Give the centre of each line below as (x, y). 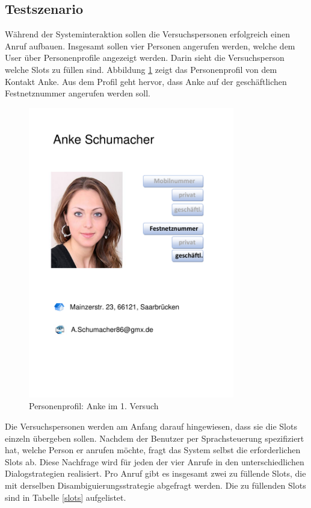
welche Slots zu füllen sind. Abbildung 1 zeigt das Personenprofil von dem (141, 69)
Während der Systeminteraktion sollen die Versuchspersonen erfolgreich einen (147, 34)
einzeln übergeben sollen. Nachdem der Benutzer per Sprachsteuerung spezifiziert (155, 438)
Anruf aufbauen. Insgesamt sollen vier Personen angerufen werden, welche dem (150, 45)
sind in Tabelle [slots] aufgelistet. (66, 497)
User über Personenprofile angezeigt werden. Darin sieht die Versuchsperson (145, 58)
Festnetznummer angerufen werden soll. (78, 93)
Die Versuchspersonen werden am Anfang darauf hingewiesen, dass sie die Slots (151, 426)
